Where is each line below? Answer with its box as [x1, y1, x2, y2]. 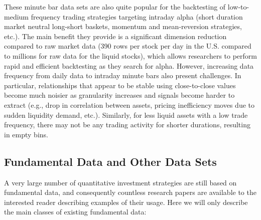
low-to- [227, 2, 249, 12]
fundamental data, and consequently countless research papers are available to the [4, 187, 256, 197]
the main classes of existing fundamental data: [4, 206, 147, 217]
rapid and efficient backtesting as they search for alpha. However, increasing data [4, 60, 254, 71]
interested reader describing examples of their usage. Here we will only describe [4, 196, 248, 207]
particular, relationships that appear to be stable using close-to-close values [4, 80, 236, 90]
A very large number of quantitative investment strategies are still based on [4, 177, 237, 187]
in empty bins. [4, 129, 48, 139]
